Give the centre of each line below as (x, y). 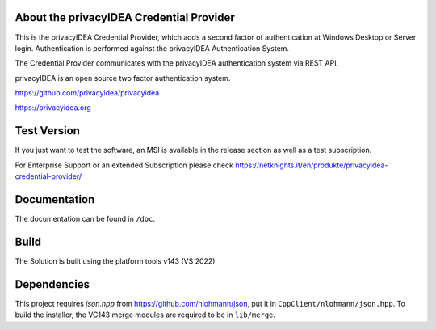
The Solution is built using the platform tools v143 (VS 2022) (115, 261)
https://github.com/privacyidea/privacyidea (87, 93)
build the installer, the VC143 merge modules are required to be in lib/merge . (145, 315)
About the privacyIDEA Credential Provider (125, 17)
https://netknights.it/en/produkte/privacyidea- (312, 165)
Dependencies (52, 284)
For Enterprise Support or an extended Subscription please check (124, 165)
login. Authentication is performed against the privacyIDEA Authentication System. (152, 48)
